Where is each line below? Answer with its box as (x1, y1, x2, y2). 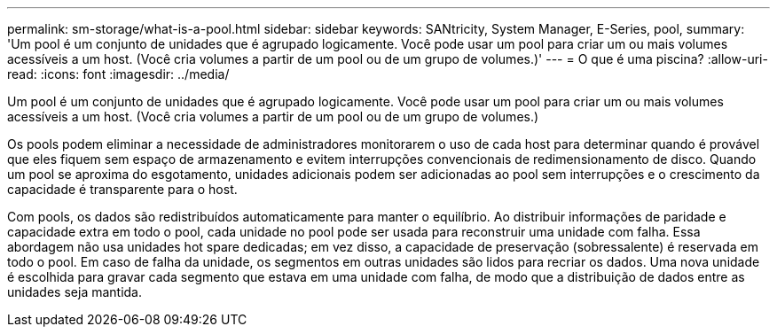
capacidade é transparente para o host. (7, 182, 238, 197)
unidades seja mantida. (7, 284, 143, 299)
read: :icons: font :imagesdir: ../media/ (7, 66, 230, 82)
